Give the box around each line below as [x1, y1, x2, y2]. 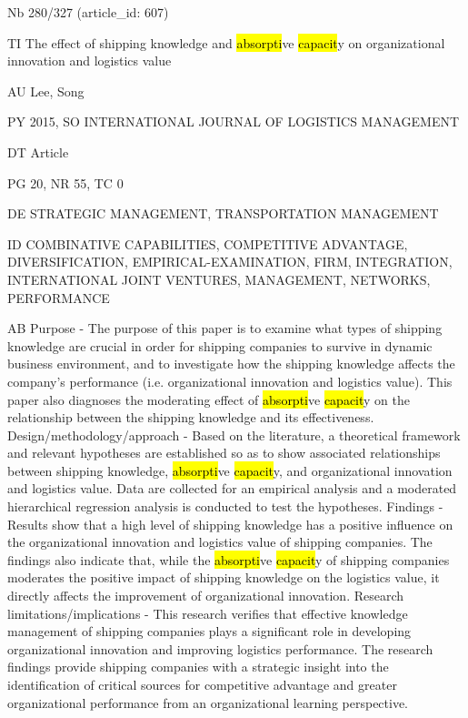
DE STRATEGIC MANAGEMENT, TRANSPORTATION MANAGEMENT [7, 204, 439, 223]
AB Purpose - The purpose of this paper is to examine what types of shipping [7, 319, 443, 338]
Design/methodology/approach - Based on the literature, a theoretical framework [7, 425, 461, 444]
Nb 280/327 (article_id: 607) [7, 3, 169, 21]
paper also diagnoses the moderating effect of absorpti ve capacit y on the [7, 389, 411, 409]
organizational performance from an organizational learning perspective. [7, 693, 409, 712]
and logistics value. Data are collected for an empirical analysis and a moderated [7, 479, 457, 498]
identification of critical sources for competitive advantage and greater [7, 675, 397, 693]
